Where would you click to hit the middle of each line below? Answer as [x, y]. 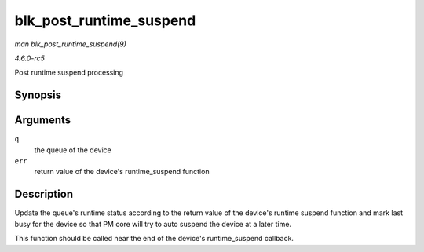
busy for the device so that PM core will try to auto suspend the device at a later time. [153, 224]
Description [44, 194]
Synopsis [38, 95]
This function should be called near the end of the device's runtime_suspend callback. [154, 239]
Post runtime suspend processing [69, 73]
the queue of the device [73, 150]
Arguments [43, 121]
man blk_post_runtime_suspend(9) [71, 44]
